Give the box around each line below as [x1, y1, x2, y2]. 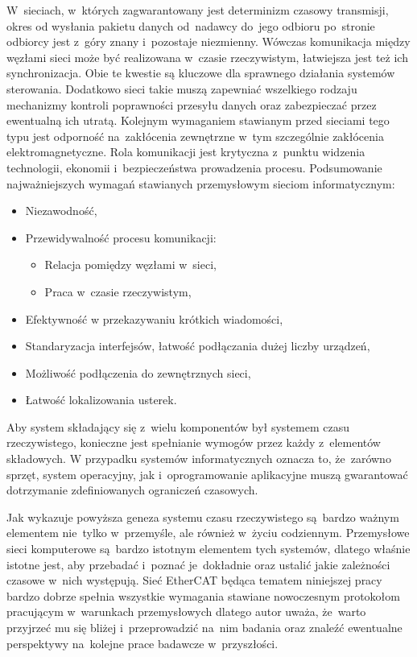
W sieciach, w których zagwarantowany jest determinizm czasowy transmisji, [6, 2, 389, 18]
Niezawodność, [25, 202, 97, 219]
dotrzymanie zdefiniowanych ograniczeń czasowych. [6, 481, 258, 498]
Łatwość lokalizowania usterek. [25, 391, 177, 408]
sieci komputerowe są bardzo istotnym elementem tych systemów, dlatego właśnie [6, 540, 411, 557]
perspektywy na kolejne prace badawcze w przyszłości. [6, 634, 279, 651]
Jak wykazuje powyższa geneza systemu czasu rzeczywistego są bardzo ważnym [6, 508, 399, 525]
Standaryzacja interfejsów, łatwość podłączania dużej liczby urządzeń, [25, 337, 370, 354]
